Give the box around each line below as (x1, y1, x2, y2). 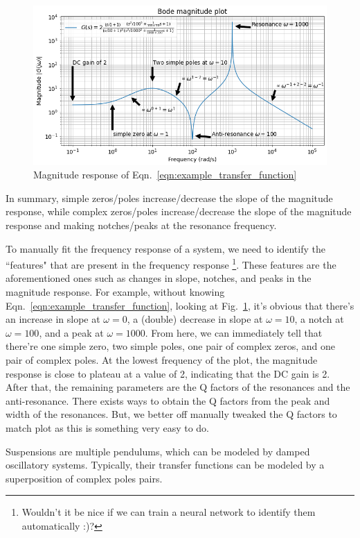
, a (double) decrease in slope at (127, 312, 263, 326)
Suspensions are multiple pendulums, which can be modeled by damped (6, 444, 310, 458)
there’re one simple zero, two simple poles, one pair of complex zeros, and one (6, 339, 336, 353)
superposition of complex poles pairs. (6, 471, 163, 485)
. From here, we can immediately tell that (145, 325, 323, 339)
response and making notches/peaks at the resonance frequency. (6, 217, 277, 232)
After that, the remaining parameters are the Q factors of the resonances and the (6, 380, 350, 394)
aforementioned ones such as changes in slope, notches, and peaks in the (6, 271, 312, 285)
